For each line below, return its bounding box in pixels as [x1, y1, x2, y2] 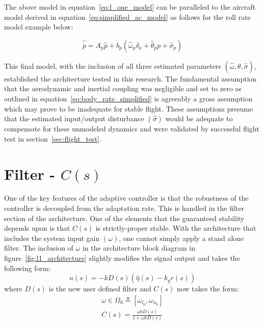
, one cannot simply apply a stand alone [119, 232, 244, 243]
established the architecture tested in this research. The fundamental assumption [4, 73, 257, 84]
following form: [4, 262, 51, 273]
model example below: [4, 21, 73, 32]
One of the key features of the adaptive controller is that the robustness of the [4, 193, 249, 203]
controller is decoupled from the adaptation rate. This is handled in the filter [4, 203, 245, 213]
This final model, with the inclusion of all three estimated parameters [4, 60, 221, 71]
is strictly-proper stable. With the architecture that [95, 223, 256, 233]
